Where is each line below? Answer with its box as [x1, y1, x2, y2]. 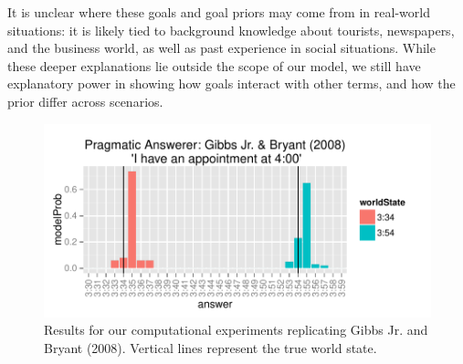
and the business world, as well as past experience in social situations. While [7, 38, 436, 57]
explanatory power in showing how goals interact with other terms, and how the [7, 74, 456, 93]
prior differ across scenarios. [7, 91, 163, 110]
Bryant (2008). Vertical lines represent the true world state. [44, 338, 377, 357]
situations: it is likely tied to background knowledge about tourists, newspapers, [7, 20, 455, 39]
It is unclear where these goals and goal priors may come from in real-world [7, 3, 430, 21]
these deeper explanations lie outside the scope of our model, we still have [7, 56, 421, 75]
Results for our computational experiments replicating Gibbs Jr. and [44, 320, 428, 339]
